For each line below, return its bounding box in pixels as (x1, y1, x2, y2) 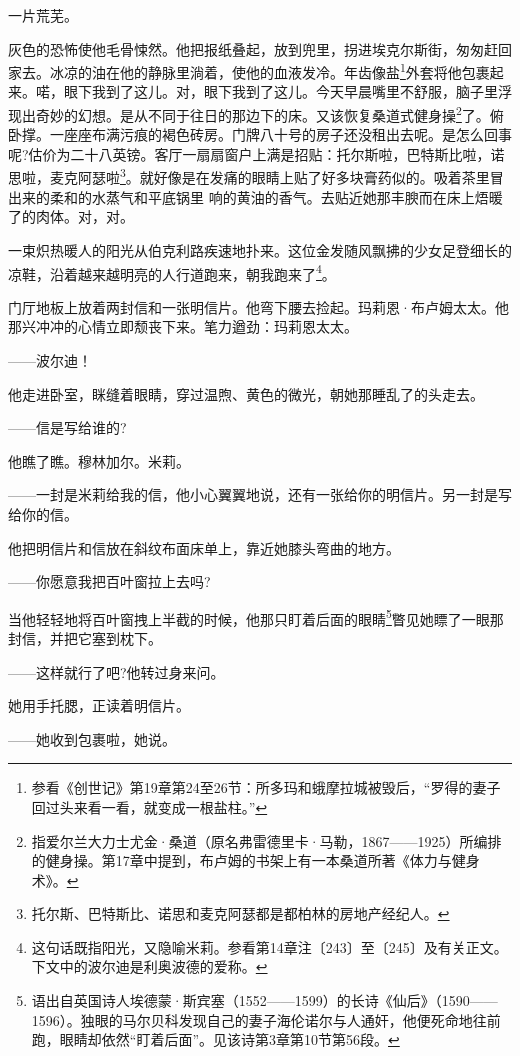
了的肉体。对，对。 (8, 206, 134, 227)
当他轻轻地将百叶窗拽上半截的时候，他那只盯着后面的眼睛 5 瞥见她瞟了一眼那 (8, 605, 504, 629)
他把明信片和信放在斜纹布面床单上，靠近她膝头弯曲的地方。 (8, 537, 400, 558)
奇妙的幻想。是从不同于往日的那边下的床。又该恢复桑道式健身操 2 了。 (35, 102, 490, 125)
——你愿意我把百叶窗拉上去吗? (8, 571, 211, 592)
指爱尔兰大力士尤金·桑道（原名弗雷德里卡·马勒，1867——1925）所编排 (31, 830, 502, 851)
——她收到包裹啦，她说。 (8, 728, 176, 749)
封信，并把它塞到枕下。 (8, 627, 162, 648)
